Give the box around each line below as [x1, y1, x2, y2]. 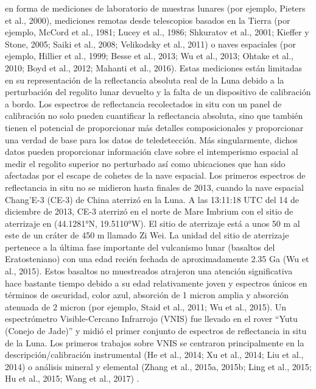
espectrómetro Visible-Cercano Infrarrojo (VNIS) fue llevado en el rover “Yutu [5, 312, 298, 325]
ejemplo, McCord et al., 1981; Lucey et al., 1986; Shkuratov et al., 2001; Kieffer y [5, 26, 309, 38]
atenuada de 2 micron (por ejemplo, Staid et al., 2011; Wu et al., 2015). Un [5, 300, 287, 313]
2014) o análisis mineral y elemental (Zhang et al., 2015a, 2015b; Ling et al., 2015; [5, 360, 312, 373]
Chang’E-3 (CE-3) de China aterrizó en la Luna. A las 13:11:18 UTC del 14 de [5, 193, 299, 205]
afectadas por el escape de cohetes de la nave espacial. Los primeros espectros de [5, 169, 306, 182]
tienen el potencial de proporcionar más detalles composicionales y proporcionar [5, 121, 304, 134]
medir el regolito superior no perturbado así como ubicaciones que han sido [5, 157, 286, 170]
